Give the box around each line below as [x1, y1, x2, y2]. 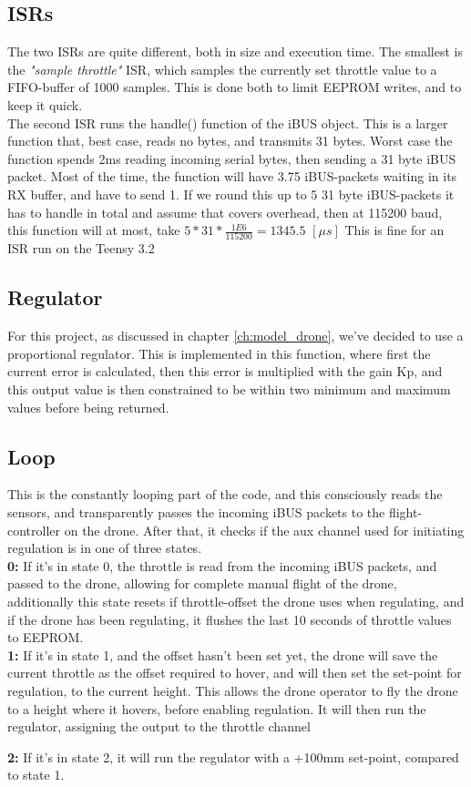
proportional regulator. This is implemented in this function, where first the [7, 343, 431, 363]
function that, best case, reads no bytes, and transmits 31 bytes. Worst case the [7, 131, 453, 150]
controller [7, 520, 61, 539]
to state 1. [7, 765, 65, 784]
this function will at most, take [7, 220, 180, 240]
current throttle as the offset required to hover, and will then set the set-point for [7, 663, 462, 682]
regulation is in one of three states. [7, 538, 202, 557]
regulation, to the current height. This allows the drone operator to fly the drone [7, 680, 458, 700]
